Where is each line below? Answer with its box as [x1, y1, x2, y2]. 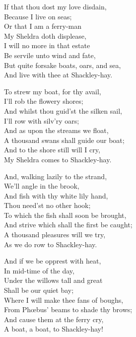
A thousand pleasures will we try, [4, 229, 106, 240]
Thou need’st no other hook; [4, 200, 91, 210]
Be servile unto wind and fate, [4, 50, 96, 60]
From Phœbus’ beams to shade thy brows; [4, 304, 133, 315]
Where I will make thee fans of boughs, [4, 294, 124, 305]
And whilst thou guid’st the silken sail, [4, 105, 122, 116]
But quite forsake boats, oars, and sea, [4, 60, 121, 70]
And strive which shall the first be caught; [4, 219, 133, 230]
